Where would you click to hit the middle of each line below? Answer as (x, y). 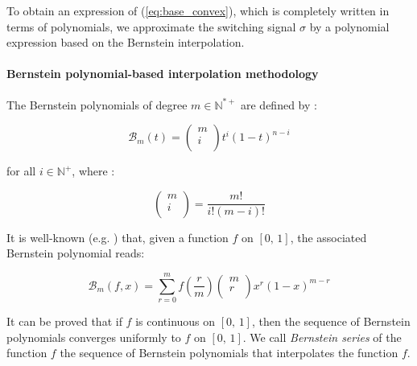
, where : (93, 171)
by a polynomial (349, 26)
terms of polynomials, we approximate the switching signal (151, 26)
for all (21, 171)
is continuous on (175, 321)
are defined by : (279, 104)
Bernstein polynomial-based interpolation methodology (163, 74)
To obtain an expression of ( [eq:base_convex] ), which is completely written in (198, 10)
